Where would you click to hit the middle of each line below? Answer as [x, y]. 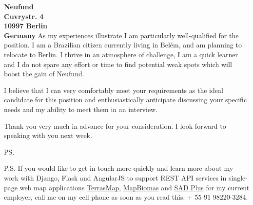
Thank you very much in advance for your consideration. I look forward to [115, 125]
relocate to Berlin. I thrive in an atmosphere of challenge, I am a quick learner [121, 54]
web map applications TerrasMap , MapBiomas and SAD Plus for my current [135, 187]
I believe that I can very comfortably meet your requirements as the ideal [114, 90]
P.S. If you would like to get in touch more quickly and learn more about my [119, 168]
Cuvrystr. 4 [24, 16]
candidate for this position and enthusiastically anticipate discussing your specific [126, 100]
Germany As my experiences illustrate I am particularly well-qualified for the [121, 35]
